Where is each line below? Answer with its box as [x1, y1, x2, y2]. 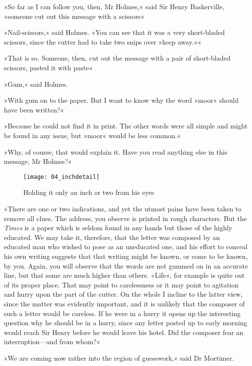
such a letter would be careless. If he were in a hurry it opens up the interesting [4, 308, 241, 318]
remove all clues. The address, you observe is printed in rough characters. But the [4, 213, 247, 223]
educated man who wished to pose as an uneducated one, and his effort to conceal [4, 241, 248, 252]
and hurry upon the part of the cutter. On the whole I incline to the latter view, [4, 289, 243, 299]
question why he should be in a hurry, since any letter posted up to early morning [4, 318, 247, 328]
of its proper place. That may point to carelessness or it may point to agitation [4, 279, 239, 289]
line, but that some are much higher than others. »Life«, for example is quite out [4, 270, 245, 280]
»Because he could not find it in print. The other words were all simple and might [4, 121, 248, 131]
